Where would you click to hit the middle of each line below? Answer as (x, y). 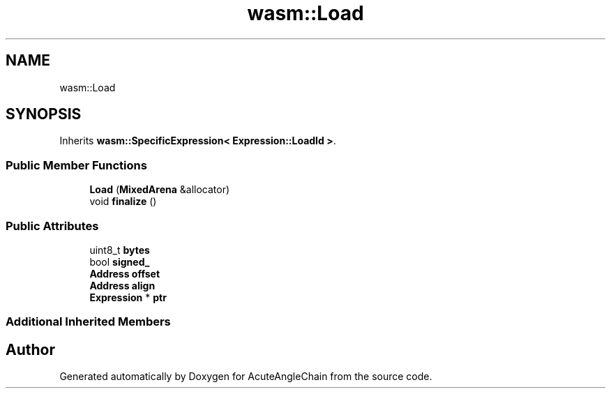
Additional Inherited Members (88, 322)
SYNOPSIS (44, 114)
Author (30, 349)
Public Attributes (52, 226)
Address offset (125, 273)
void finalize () (123, 202)
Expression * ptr (128, 297)
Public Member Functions (76, 165)
